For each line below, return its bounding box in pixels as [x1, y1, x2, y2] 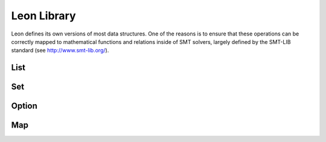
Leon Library [11, 9, 76, 22]
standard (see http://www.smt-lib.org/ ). [11, 47, 109, 54]
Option [11, 101, 37, 111]
